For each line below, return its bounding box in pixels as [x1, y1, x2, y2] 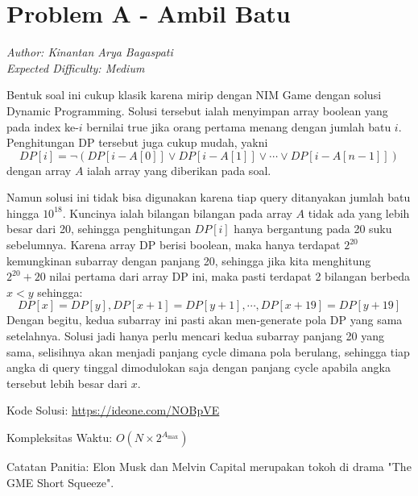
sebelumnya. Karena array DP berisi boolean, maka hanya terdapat [6, 236, 341, 253]
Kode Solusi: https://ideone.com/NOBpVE [6, 402, 220, 419]
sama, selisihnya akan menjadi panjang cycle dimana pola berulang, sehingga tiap [6, 343, 410, 360]
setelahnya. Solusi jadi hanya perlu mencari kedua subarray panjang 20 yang [6, 327, 385, 344]
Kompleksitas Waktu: [6, 429, 113, 445]
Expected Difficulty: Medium [6, 59, 145, 76]
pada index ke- [6, 118, 79, 135]
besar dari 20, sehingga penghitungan [6, 220, 191, 237]
